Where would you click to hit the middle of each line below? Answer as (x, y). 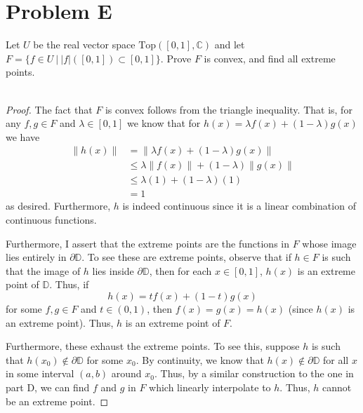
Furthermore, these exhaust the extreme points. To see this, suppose (153, 346)
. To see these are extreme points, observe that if (186, 257)
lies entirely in (36, 257)
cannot (337, 387)
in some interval (40, 373)
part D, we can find (48, 387)
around (126, 373)
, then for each (180, 270)
